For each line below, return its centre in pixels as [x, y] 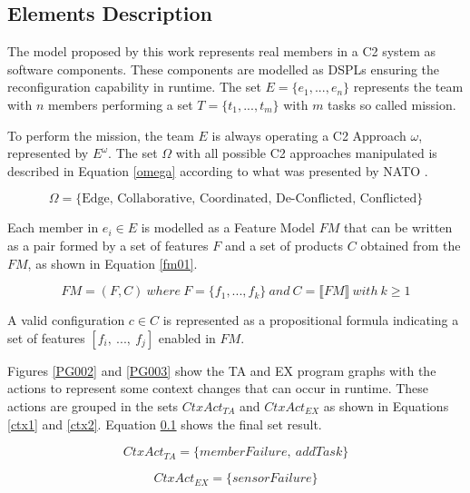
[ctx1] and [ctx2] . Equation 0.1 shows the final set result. [165, 424]
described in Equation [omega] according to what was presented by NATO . [218, 170]
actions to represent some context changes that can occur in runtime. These [218, 388]
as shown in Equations [386, 405]
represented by [48, 153]
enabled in [187, 337]
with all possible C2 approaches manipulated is [306, 153]
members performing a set [120, 104]
